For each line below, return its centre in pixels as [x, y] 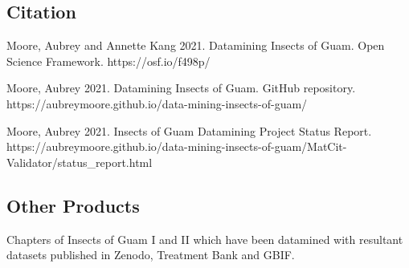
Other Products [73, 205]
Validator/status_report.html [80, 162]
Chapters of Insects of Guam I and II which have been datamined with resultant [205, 239]
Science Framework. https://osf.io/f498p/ [108, 61]
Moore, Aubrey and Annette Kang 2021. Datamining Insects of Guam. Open [196, 45]
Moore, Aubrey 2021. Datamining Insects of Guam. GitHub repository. [181, 88]
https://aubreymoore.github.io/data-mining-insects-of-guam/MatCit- [177, 146]
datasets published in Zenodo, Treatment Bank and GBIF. [151, 255]
